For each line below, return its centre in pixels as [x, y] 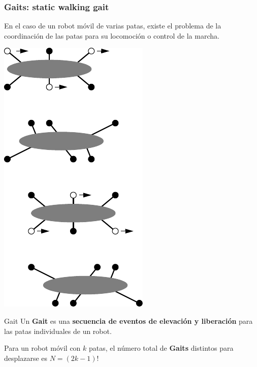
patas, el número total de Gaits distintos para [161, 348]
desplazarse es [26, 358]
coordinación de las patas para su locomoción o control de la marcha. [112, 35]
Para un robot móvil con [42, 348]
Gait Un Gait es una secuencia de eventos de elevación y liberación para [128, 321]
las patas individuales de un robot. [58, 331]
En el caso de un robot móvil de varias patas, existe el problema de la [113, 26]
